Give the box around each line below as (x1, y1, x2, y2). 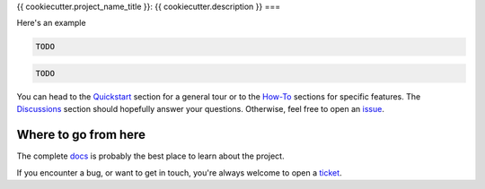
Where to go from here (16, 127, 145, 142)
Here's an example (16, 18, 86, 29)
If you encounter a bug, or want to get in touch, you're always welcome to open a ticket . (16, 167, 342, 178)
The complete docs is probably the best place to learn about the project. (16, 150, 285, 161)
